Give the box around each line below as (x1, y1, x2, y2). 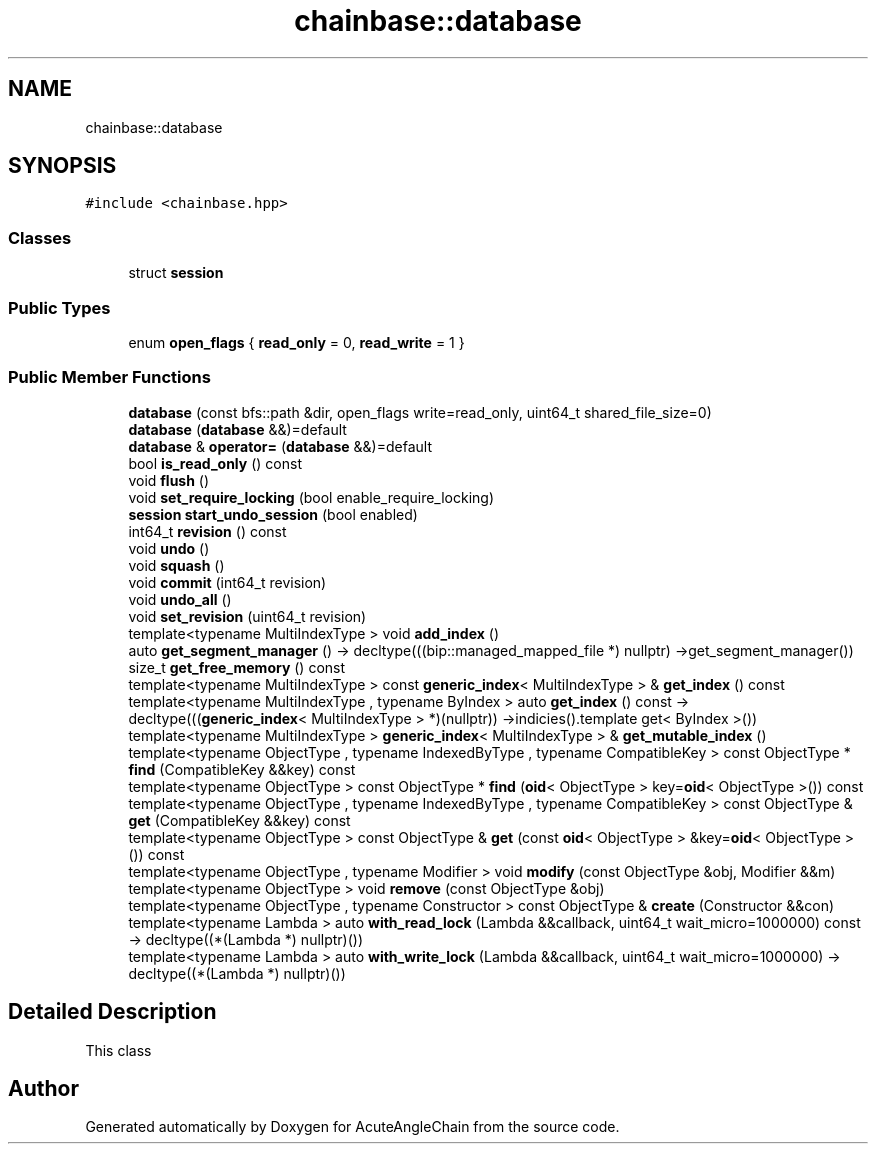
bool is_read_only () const (128, 454, 302, 472)
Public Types (8, 297, 111, 318)
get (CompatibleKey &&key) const (128, 811, 351, 829)
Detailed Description (8, 999, 217, 1025)
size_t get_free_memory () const (128, 658, 346, 676)
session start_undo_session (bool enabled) (128, 505, 418, 523)
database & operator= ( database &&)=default (128, 437, 432, 455)
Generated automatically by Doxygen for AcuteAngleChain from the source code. (85, 1118, 620, 1136)
